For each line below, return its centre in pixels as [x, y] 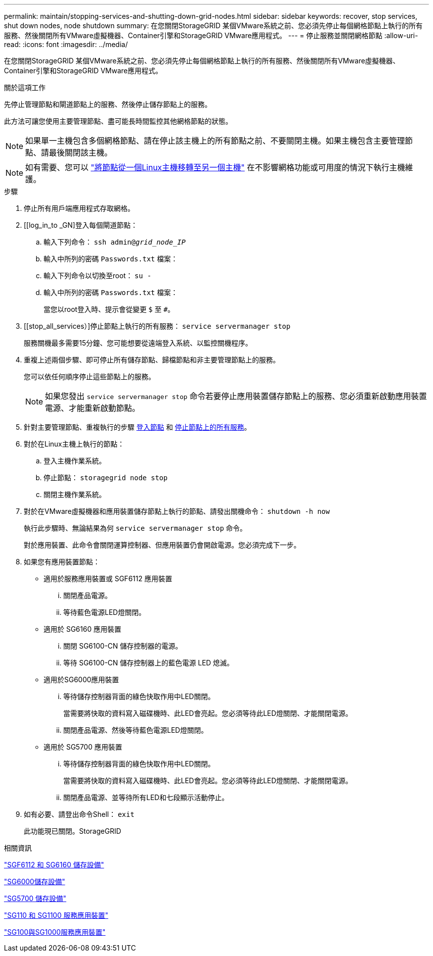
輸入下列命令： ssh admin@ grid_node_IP [115, 242]
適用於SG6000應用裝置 [81, 679]
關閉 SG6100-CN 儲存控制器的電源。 [123, 646]
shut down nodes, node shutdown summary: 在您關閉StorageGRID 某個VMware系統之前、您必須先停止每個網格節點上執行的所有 [213, 25]
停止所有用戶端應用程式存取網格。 [79, 208]
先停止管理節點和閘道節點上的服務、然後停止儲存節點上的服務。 [108, 104]
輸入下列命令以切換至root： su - [98, 276]
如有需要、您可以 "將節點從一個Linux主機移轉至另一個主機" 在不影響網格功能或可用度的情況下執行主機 [215, 167]
